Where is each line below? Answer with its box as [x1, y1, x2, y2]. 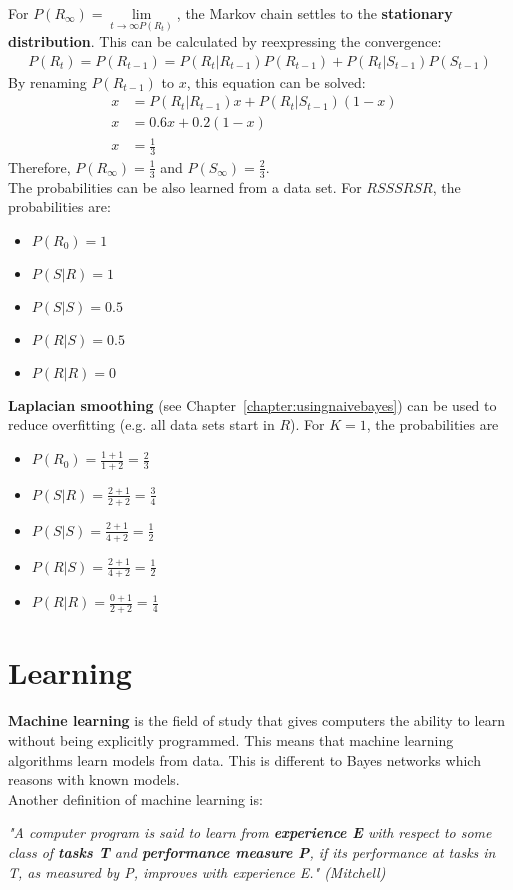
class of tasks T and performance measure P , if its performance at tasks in [8, 841, 496, 862]
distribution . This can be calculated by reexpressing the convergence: [8, 31, 442, 52]
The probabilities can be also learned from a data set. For [8, 176, 362, 197]
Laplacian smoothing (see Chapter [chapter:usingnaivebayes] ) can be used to [8, 394, 497, 415]
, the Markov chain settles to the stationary [176, 3, 453, 23]
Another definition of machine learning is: [8, 788, 263, 809]
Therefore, [8, 156, 71, 177]
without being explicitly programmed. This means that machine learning [8, 729, 454, 750]
